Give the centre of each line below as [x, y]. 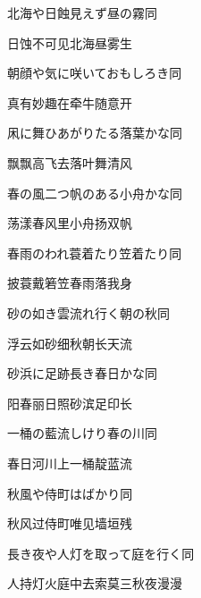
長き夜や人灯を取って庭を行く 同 [101, 553]
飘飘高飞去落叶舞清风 [70, 162]
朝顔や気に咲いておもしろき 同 [95, 73]
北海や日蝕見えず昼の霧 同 [82, 13]
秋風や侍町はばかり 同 [70, 493]
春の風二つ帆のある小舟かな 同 [95, 193]
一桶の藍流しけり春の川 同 [82, 433]
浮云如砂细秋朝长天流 [70, 343]
